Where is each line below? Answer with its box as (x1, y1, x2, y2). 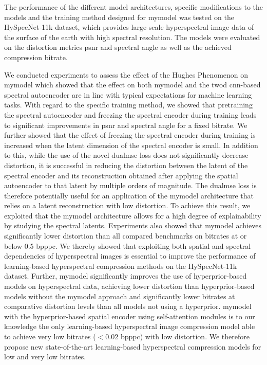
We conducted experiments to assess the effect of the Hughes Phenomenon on (4, 69, 249, 80)
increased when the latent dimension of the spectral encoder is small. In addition (4, 139, 258, 150)
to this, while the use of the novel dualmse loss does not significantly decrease (4, 150, 249, 160)
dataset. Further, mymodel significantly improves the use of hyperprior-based (4, 270, 247, 281)
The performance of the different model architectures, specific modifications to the (4, 2, 263, 12)
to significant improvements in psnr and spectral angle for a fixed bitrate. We (4, 119, 247, 130)
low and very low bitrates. (4, 351, 86, 362)
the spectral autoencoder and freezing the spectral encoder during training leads (4, 109, 257, 120)
